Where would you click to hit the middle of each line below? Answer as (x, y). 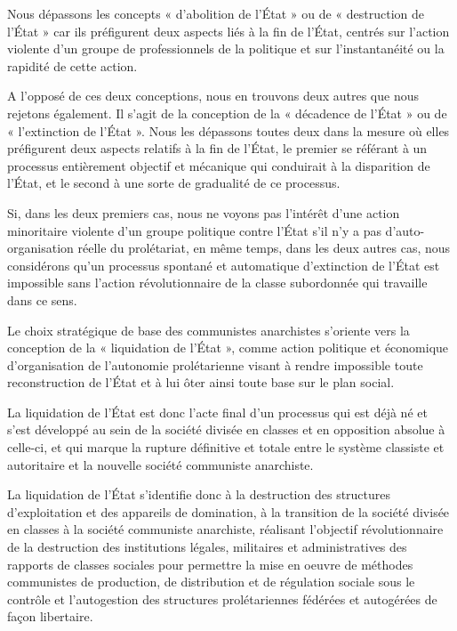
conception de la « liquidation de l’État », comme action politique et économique (228, 348)
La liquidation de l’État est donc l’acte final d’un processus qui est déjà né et (217, 412)
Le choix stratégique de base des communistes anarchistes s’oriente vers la (208, 330)
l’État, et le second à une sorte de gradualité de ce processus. (174, 183)
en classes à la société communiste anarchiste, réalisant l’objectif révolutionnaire (225, 529)
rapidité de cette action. (72, 65)
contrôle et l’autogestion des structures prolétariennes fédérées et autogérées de (222, 599)
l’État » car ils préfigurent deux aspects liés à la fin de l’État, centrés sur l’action (228, 31)
